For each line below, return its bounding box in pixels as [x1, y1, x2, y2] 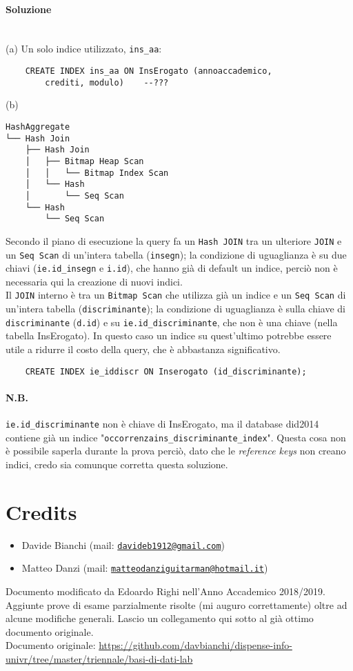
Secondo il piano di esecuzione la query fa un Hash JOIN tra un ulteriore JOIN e [6, 233, 342, 248]
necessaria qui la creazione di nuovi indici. [6, 274, 183, 288]
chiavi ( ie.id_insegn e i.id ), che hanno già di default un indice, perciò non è [6, 261, 338, 275]
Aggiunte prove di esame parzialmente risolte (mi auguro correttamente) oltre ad [6, 597, 347, 612]
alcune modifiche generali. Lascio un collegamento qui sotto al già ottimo [6, 611, 314, 625]
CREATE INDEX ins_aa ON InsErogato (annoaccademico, [25, 66, 272, 77]
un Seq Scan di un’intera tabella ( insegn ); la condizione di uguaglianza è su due [6, 247, 347, 261]
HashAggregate [6, 121, 70, 132]
